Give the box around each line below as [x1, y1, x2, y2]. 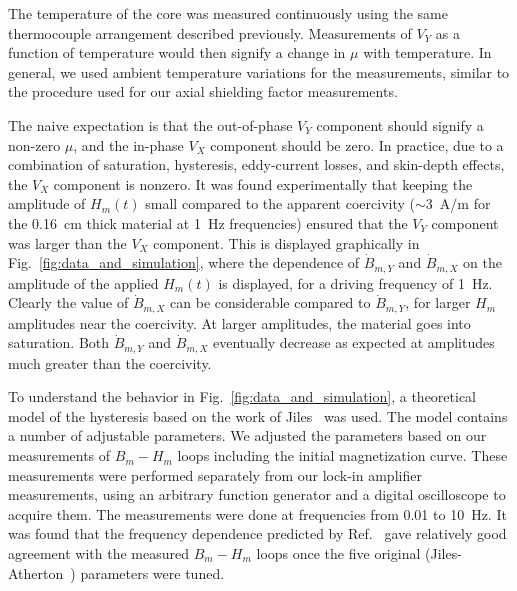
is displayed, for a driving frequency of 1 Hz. [218, 272, 493, 293]
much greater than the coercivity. [8, 352, 212, 373]
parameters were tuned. [80, 562, 225, 583]
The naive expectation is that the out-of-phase [8, 114, 293, 135]
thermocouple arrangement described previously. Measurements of [8, 22, 412, 43]
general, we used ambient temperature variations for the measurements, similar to [8, 61, 510, 82]
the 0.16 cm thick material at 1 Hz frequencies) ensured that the [8, 212, 408, 233]
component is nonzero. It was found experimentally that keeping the [53, 173, 473, 194]
